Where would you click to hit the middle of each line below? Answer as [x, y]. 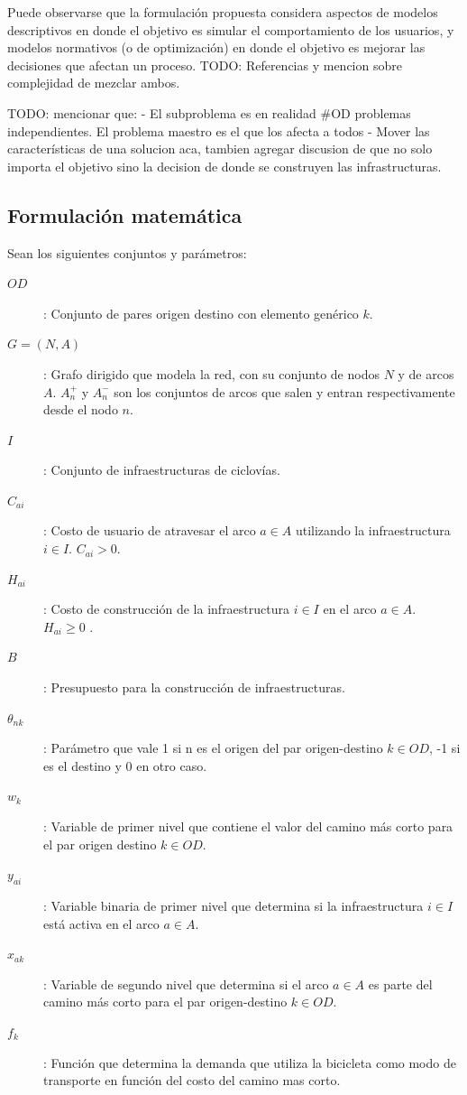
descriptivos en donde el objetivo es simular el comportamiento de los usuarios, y [231, 29]
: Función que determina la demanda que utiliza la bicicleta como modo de [250, 1062]
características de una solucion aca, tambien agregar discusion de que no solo [220, 148]
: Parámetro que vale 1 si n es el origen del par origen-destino [213, 748]
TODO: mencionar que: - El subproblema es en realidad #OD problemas [209, 112]
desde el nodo [81, 409]
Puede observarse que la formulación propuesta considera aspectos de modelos [223, 12]
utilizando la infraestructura [373, 530]
